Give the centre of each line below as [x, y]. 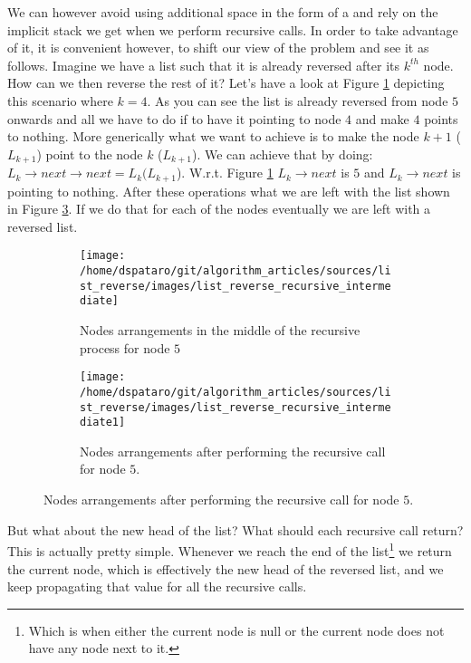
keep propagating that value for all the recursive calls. [157, 586]
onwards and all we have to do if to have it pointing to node [174, 118]
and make [382, 118]
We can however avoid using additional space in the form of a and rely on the [223, 12]
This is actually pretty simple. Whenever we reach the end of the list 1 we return [230, 549]
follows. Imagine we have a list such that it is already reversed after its [204, 65]
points [441, 118]
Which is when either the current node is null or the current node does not [236, 630]
